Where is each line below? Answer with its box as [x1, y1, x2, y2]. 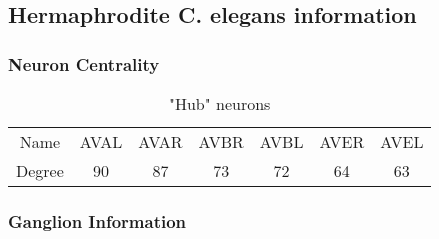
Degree [16, 159, 64, 182]
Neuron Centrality [8, 51, 160, 76]
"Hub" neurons [168, 92, 271, 115]
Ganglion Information [8, 208, 187, 233]
